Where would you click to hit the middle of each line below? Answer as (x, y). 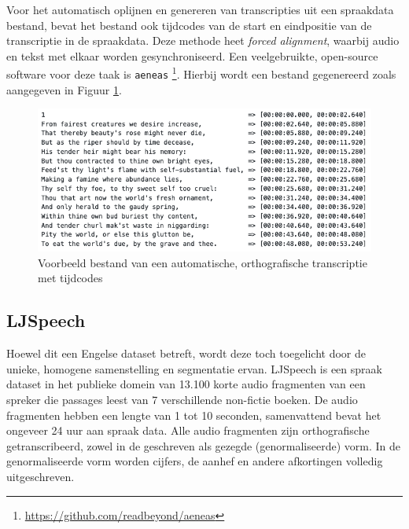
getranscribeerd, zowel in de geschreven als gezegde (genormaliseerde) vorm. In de (204, 445)
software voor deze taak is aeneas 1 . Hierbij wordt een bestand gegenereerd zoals (201, 73)
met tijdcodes (70, 278)
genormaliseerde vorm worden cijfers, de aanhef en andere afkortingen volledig (195, 461)
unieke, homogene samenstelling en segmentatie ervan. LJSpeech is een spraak (194, 368)
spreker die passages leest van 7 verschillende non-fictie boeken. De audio (182, 400)
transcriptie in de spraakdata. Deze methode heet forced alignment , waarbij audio (203, 40)
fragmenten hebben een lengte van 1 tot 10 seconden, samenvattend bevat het (194, 415)
